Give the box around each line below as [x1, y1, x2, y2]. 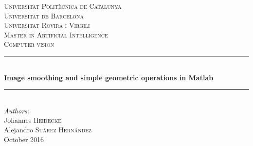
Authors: [4, 105, 30, 115]
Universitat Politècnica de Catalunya [4, 1, 122, 11]
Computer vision [4, 39, 54, 49]
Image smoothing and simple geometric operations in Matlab [4, 72, 214, 82]
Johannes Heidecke [4, 115, 62, 125]
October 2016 [4, 134, 44, 144]
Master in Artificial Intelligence [4, 29, 108, 39]
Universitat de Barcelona [4, 10, 84, 20]
